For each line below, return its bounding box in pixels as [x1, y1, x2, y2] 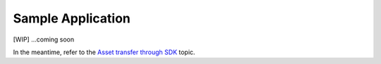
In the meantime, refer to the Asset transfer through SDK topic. [13, 48, 195, 56]
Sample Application [13, 11, 131, 26]
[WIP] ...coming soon [13, 35, 75, 44]
